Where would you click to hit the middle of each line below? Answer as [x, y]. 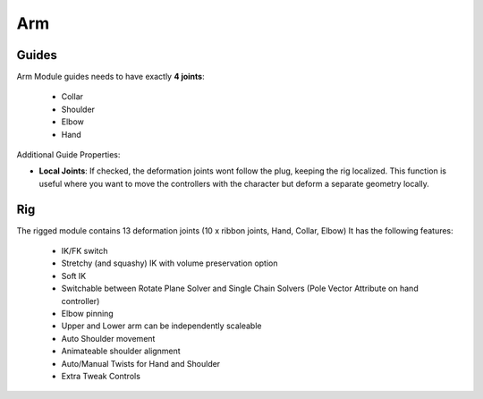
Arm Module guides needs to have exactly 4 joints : [110, 77]
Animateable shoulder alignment [121, 351]
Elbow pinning [87, 314]
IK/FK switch [85, 251]
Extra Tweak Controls [101, 376]
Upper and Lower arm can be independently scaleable [161, 326]
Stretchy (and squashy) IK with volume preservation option [169, 263]
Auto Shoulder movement [108, 338]
